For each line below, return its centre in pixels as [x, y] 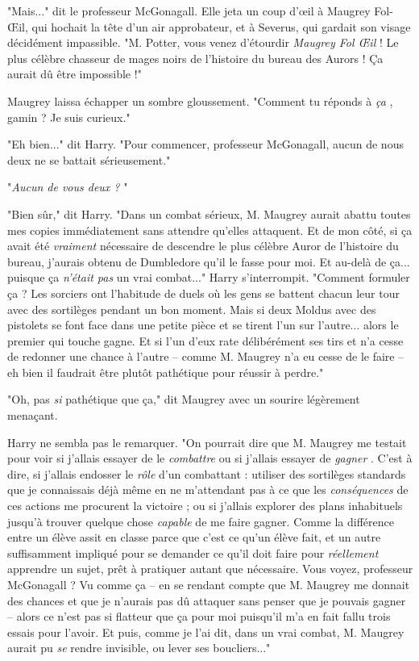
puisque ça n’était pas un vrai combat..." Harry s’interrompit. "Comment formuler [209, 277]
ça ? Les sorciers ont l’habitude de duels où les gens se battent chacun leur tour [203, 293]
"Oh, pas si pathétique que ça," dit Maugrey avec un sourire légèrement [184, 399]
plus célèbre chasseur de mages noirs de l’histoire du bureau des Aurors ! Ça [195, 58]
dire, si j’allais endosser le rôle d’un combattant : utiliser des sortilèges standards [207, 473]
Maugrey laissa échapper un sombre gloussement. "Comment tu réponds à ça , [200, 100]
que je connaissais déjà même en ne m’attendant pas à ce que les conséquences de [208, 489]
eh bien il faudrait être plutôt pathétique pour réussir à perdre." [166, 372]
